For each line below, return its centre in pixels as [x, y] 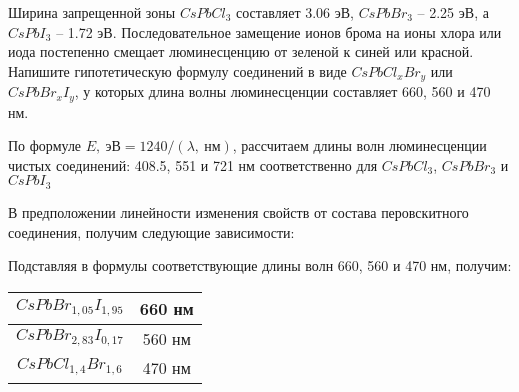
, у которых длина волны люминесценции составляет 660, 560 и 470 [282, 91]
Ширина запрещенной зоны [92, 12]
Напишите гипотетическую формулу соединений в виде [177, 70]
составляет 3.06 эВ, [295, 12]
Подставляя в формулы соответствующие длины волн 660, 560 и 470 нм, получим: [260, 265]
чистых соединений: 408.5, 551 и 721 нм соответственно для [193, 164]
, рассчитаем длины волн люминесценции [359, 145]
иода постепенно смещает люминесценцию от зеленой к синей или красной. [241, 51]
